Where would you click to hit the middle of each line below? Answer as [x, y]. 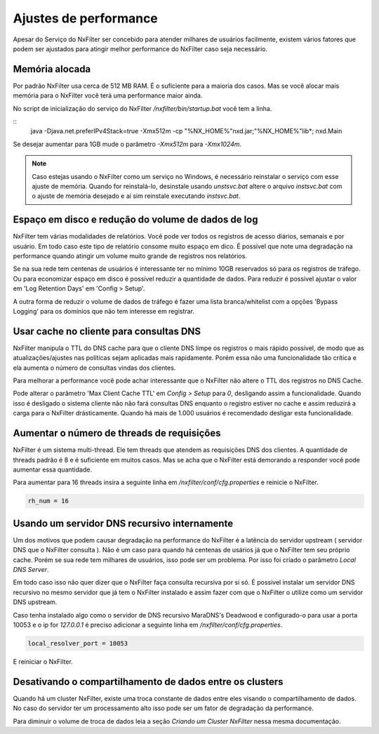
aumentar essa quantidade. [53, 469]
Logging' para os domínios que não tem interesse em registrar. [104, 311]
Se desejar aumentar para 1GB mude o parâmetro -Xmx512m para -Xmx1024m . [127, 144]
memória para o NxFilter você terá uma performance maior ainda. [108, 95]
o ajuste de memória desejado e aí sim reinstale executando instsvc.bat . [136, 196]
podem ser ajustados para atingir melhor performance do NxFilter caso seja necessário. [140, 48]
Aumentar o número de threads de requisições [117, 433]
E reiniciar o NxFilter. [43, 661]
